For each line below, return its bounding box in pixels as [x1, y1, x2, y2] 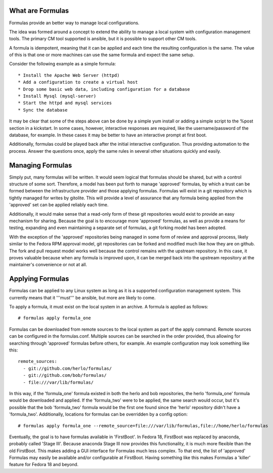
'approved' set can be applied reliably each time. [9, 202, 109, 208]
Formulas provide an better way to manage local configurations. [9, 20, 139, 26]
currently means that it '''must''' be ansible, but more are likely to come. [9, 295, 156, 300]
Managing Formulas [9, 161, 72, 170]
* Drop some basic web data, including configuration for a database [18, 86, 190, 92]
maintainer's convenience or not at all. [9, 262, 88, 268]
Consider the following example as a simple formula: [9, 61, 116, 67]
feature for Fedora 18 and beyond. [9, 462, 79, 468]
